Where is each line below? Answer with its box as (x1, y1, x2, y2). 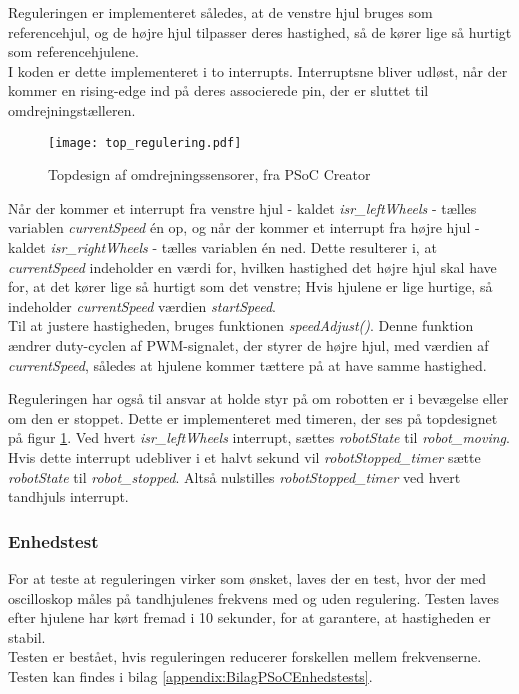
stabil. (8, 626, 46, 647)
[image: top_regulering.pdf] (48, 135, 242, 150)
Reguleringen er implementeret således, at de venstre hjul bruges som (8, 2, 433, 22)
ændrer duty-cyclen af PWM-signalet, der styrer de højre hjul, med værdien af (8, 334, 489, 355)
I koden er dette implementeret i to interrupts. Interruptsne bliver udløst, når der (8, 60, 508, 81)
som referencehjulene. (8, 41, 139, 62)
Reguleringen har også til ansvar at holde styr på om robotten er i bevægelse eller (8, 388, 509, 409)
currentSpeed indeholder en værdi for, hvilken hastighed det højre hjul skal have (8, 256, 497, 277)
